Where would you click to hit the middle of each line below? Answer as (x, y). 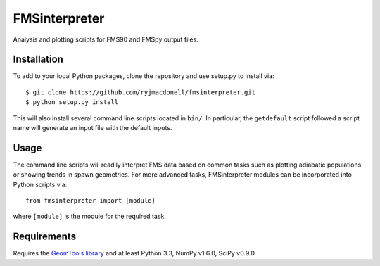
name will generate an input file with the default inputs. (93, 128)
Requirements (45, 237)
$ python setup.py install (72, 102)
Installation (38, 59)
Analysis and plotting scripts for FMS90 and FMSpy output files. (106, 39)
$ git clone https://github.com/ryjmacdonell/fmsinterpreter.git (141, 92)
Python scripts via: (40, 184)
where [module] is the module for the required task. (90, 216)
